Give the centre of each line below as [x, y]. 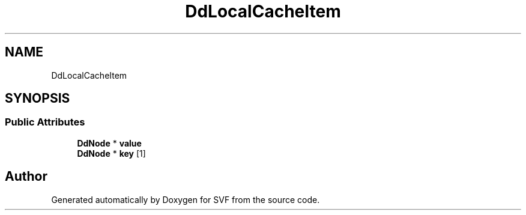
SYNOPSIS [38, 98]
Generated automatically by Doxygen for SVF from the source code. [186, 199]
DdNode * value [109, 143]
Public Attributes [45, 122]
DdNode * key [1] [111, 153]
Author [26, 177]
